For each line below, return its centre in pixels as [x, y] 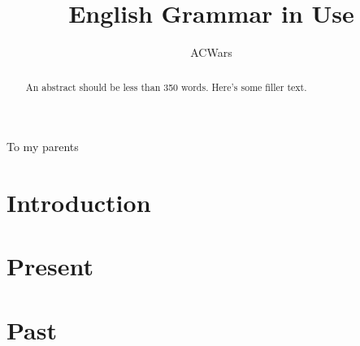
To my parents [43, 147]
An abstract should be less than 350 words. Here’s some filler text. [166, 86]
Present [50, 266]
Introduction [79, 202]
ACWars [211, 52]
